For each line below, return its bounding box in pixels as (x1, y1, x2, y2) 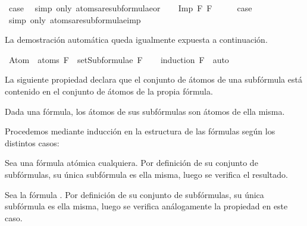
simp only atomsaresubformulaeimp (8, 13, 141, 26)
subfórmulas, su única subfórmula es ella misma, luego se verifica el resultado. (5, 168, 288, 180)
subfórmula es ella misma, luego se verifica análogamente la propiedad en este (5, 200, 288, 212)
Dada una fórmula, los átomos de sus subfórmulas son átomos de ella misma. (5, 105, 285, 117)
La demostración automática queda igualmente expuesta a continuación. (5, 33, 268, 46)
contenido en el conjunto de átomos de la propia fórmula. (5, 84, 213, 97)
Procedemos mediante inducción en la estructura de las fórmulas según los (5, 125, 275, 137)
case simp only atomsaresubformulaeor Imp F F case (8, 2, 252, 14)
